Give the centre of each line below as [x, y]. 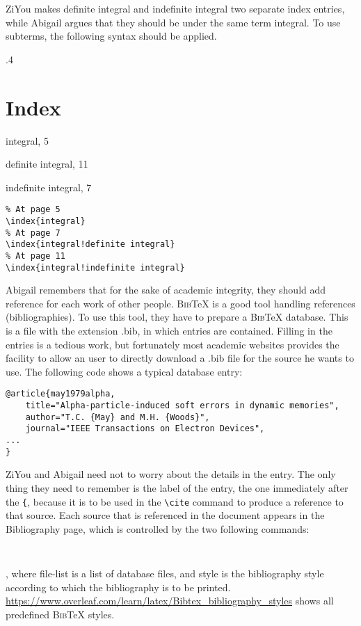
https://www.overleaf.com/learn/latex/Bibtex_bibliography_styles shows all [170, 601]
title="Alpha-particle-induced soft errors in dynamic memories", [182, 406]
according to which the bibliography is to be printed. [118, 587]
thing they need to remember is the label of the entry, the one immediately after [177, 487]
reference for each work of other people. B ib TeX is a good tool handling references [180, 303]
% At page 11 [35, 256]
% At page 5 [33, 210]
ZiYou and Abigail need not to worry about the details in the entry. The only [171, 474]
